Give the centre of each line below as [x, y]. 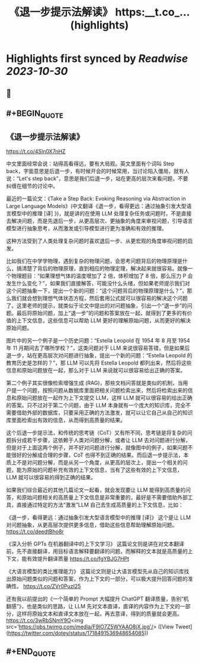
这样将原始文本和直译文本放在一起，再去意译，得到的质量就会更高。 [99, 614]
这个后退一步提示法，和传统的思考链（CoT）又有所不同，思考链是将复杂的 [97, 432]
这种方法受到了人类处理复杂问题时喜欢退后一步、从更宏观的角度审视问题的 [97, 241]
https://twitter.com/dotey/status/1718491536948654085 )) [78, 633]
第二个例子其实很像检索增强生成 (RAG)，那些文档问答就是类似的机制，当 [94, 383]
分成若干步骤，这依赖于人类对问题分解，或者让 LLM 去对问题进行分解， [104, 440]
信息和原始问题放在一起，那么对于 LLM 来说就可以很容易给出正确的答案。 [96, 370]
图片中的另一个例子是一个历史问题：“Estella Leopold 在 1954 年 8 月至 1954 [98, 340]
